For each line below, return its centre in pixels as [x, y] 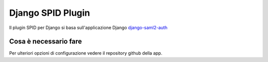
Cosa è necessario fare [45, 42]
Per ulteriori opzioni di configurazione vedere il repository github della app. [86, 53]
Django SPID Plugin [50, 13]
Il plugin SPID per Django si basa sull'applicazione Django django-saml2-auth [88, 28]
